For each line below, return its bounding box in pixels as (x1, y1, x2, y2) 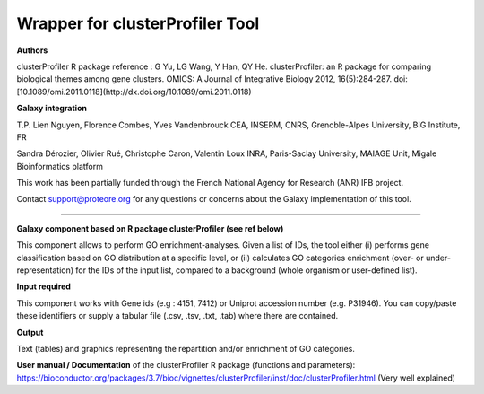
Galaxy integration (16, 103, 87, 114)
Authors (16, 45, 48, 56)
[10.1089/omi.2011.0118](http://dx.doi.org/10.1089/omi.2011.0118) (16, 86, 252, 97)
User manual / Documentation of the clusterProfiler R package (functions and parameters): (16, 360, 356, 371)
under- (426, 252, 452, 263)
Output (16, 327, 44, 337)
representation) (16, 265, 74, 276)
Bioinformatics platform (16, 161, 103, 171)
